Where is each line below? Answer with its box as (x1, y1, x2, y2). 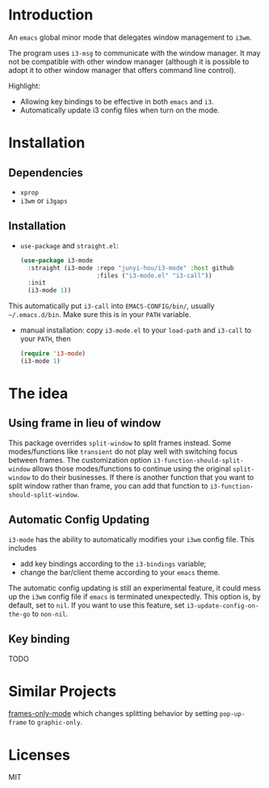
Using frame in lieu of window (8, 417, 162, 430)
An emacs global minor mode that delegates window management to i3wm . (8, 32, 252, 42)
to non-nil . (32, 608, 69, 618)
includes (8, 543, 37, 553)
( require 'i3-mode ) (19, 350, 86, 358)
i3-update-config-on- (186, 601, 259, 610)
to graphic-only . (27, 718, 83, 727)
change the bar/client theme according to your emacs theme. (19, 567, 221, 577)
